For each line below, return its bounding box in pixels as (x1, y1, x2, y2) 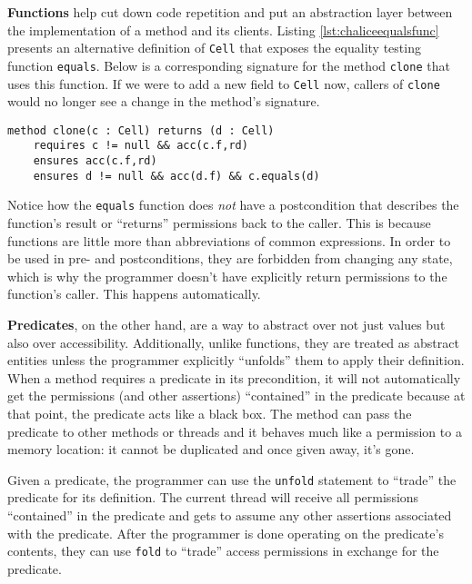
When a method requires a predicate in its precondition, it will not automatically (7, 368, 461, 387)
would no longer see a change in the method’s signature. (7, 92, 320, 111)
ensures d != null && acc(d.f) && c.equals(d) (33, 169, 320, 183)
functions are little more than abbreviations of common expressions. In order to (7, 231, 451, 250)
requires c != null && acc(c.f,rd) (33, 139, 248, 153)
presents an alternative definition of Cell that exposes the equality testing (7, 38, 421, 57)
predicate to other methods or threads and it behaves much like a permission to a (7, 421, 462, 440)
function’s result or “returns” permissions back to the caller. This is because (7, 213, 431, 233)
